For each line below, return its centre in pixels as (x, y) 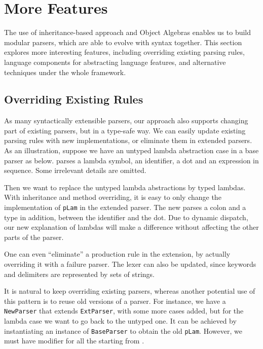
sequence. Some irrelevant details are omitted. (75, 170)
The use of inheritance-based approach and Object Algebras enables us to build (128, 32)
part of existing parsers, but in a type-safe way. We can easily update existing (125, 130)
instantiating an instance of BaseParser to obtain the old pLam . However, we (123, 330)
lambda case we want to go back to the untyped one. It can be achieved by (120, 321)
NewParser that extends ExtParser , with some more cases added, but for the (124, 311)
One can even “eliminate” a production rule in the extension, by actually (117, 254)
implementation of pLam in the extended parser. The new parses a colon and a (125, 207)
